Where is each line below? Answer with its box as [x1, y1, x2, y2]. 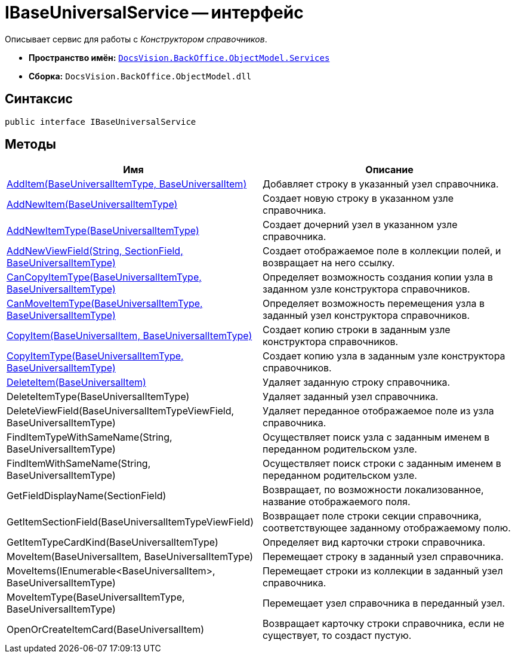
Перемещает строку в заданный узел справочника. [263, 551, 504, 563]
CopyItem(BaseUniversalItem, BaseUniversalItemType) [7, 330, 252, 342]
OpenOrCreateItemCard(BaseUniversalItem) [7, 623, 204, 636]
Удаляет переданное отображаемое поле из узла [263, 405, 494, 417]
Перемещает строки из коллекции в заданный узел [263, 565, 503, 577]
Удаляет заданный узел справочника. [263, 391, 439, 403]
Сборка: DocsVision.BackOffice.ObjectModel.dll [29, 70, 252, 81]
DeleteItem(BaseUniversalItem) [7, 376, 146, 389]
